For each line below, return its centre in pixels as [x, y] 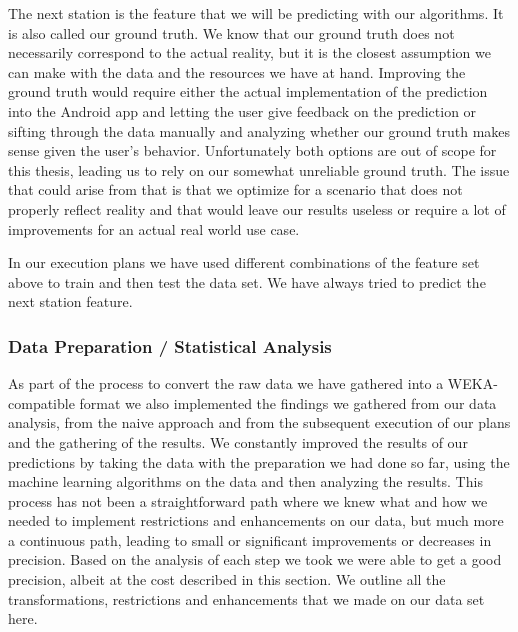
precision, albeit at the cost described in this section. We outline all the [227, 579]
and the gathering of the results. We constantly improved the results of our [238, 441]
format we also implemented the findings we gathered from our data [288, 402]
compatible [41, 402]
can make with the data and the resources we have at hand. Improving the [237, 71]
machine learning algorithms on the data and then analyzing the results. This [245, 481]
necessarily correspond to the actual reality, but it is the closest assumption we [249, 52]
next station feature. [70, 301]
